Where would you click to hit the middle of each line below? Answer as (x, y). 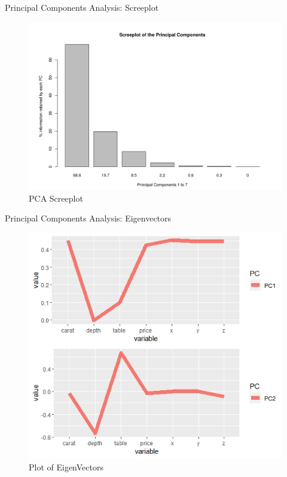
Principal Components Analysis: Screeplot (82, 7)
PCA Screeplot (56, 198)
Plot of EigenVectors (66, 467)
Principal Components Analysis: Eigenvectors (88, 218)
